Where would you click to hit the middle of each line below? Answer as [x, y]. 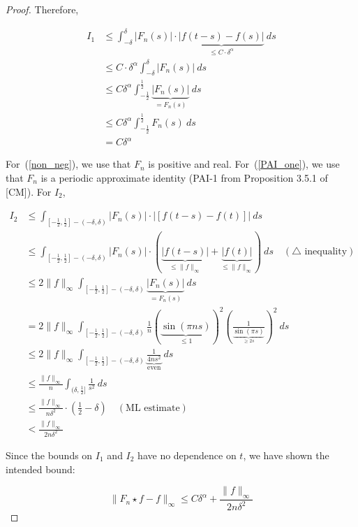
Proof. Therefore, [42, 9]
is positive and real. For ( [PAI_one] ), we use [244, 164]
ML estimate [153, 408]
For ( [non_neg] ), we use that [68, 164]
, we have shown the [286, 455]
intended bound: [40, 469]
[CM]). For [29, 191]
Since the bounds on [49, 455]
